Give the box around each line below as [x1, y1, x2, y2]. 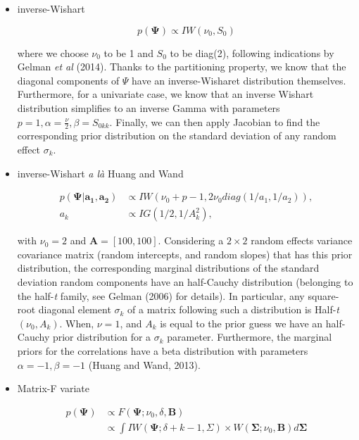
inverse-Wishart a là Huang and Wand [17, 165, 184, 180]
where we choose [17, 45, 89, 60]
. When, [59, 315, 94, 330]
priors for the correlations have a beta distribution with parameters [17, 343, 308, 358]
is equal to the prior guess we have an [160, 315, 323, 330]
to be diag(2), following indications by [170, 45, 334, 60]
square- [308, 288, 339, 303]
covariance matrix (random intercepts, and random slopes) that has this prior [17, 246, 353, 261]
